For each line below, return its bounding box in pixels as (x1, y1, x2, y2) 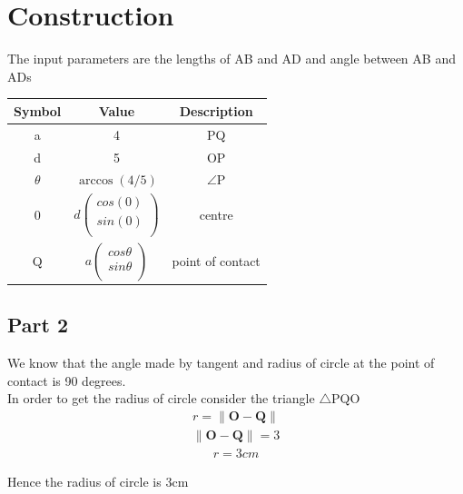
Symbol (14, 101, 62, 120)
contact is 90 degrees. (7, 370, 126, 390)
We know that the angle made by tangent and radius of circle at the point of (7, 353, 435, 372)
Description (179, 101, 253, 120)
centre (199, 205, 233, 224)
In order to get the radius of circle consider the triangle (7, 389, 315, 408)
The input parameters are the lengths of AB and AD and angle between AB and (7, 49, 456, 68)
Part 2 (7, 311, 69, 339)
